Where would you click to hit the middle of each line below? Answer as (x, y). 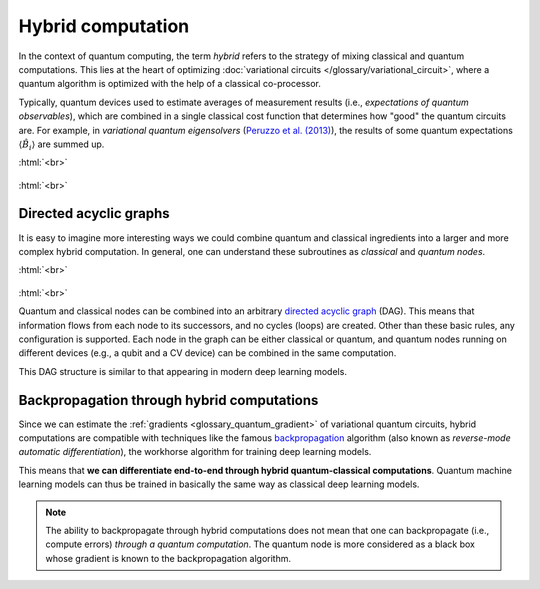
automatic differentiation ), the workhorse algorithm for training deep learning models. (195, 452)
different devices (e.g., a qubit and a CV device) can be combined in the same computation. (207, 353)
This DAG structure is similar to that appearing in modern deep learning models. (182, 371)
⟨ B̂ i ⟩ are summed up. (61, 145)
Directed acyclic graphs (94, 213)
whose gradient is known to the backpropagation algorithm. (168, 558)
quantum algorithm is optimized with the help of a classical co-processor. (170, 84)
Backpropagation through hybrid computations (168, 400)
